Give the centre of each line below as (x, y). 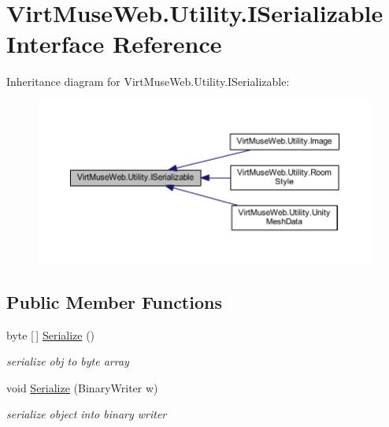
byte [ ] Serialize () (51, 334)
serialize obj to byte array (68, 361)
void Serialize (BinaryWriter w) (82, 387)
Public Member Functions (114, 301)
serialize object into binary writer (87, 414)
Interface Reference (114, 44)
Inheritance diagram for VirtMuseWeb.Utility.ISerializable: (148, 82)
